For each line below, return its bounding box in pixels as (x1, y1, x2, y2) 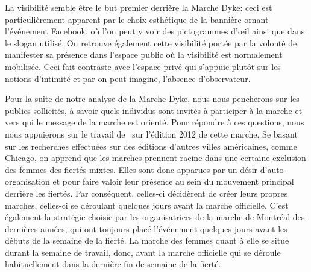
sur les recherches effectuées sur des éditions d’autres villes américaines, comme (5, 139, 297, 152)
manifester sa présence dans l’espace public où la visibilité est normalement (5, 48, 283, 61)
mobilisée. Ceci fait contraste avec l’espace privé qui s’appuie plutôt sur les (5, 60, 281, 72)
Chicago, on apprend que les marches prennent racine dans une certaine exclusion (5, 151, 306, 164)
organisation (5, 175, 50, 188)
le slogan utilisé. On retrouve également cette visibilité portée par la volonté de (5, 36, 297, 49)
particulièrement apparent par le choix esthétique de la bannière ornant (5, 13, 269, 25)
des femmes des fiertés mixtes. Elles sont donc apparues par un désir (5, 163, 258, 176)
